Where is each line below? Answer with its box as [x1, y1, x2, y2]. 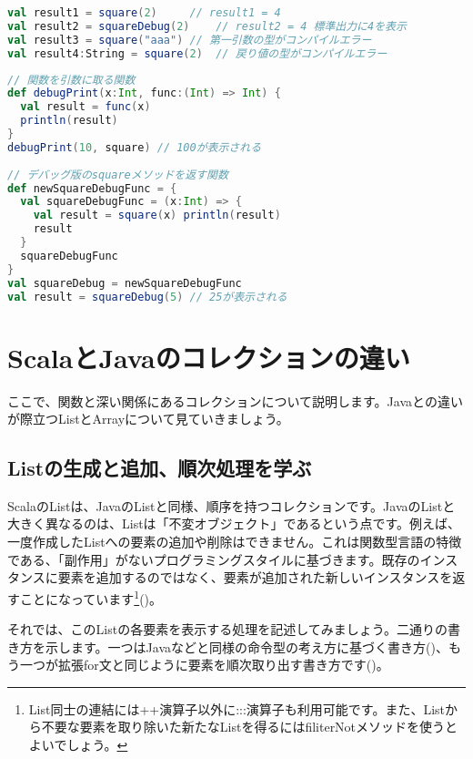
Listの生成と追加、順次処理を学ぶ [7, 454, 312, 482]
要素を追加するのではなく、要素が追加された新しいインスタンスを [57, 568, 453, 587]
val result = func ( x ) [20, 100, 151, 114]
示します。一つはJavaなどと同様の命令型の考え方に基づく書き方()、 [45, 637, 448, 656]
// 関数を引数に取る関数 [7, 73, 136, 87]
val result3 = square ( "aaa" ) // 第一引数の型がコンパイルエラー [7, 33, 372, 46]
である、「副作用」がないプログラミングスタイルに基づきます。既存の [7, 549, 420, 569]
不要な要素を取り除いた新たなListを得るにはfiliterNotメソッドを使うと [41, 717, 458, 736]
